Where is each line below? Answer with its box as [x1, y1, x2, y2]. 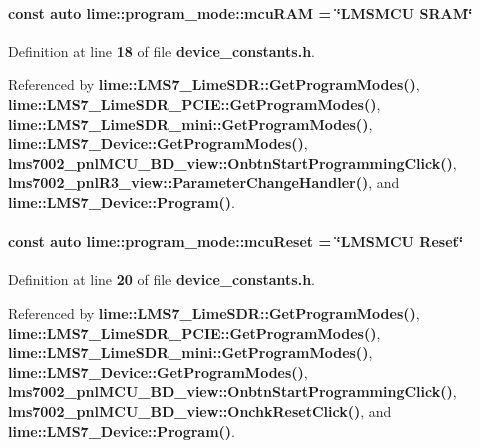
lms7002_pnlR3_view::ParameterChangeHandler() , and [8, 172, 400, 193]
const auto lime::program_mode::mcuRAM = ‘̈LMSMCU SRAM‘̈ [8, 2, 473, 23]
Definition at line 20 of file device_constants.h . [8, 269, 316, 290]
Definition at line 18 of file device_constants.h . [8, 40, 316, 61]
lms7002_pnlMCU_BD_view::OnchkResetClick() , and [8, 400, 392, 421]
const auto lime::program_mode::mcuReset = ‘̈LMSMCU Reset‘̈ [8, 231, 464, 252]
